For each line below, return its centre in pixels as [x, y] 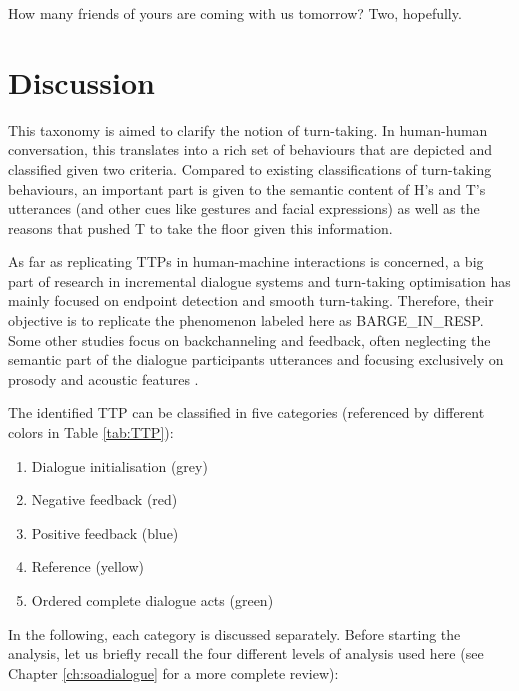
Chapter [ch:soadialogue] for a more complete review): [173, 672]
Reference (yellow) [88, 566]
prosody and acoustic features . [103, 378]
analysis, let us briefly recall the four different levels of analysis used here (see [246, 653]
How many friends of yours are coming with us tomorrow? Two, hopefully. [235, 13]
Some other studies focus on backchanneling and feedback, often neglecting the [249, 339]
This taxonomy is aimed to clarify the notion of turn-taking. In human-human [248, 129]
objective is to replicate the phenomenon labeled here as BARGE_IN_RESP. [246, 320]
